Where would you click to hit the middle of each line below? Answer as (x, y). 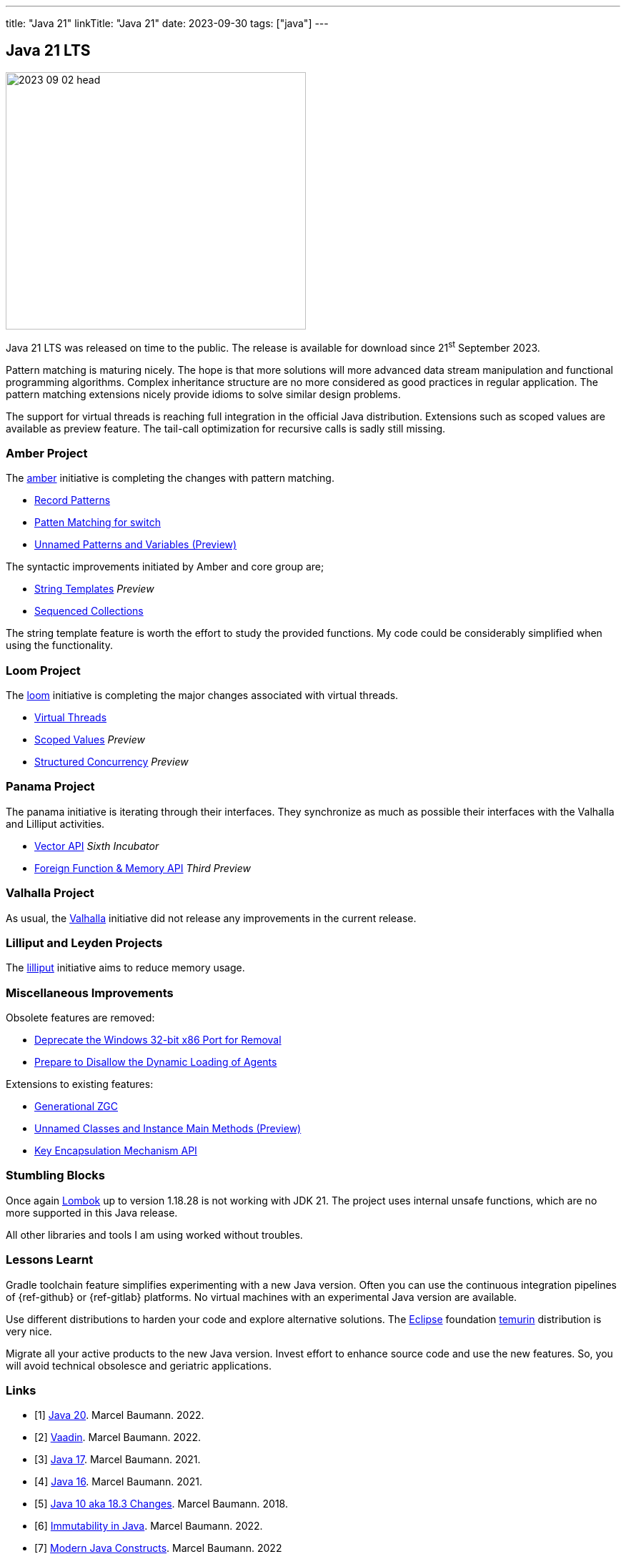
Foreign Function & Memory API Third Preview (143, 868)
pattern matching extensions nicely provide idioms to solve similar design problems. (203, 394)
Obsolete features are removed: (80, 1018)
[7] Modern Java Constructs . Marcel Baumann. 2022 (158, 1548)
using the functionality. (59, 645)
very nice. (29, 1331)
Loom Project (43, 670)
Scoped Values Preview (90, 739)
